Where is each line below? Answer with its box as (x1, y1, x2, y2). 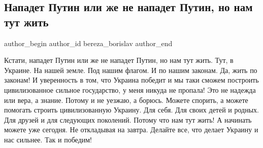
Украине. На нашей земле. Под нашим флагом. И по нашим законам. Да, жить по (4, 64, 257, 75)
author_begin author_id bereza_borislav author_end (4, 38, 173, 48)
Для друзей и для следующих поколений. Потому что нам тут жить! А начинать (4, 114, 252, 125)
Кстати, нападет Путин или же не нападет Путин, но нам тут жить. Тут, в (4, 55, 234, 65)
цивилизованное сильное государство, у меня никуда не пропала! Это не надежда (4, 84, 256, 95)
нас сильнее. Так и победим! (4, 134, 92, 144)
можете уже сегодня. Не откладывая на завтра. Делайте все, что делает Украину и (4, 124, 258, 135)
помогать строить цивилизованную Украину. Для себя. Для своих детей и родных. (4, 104, 259, 115)
